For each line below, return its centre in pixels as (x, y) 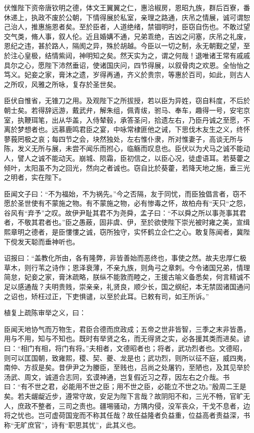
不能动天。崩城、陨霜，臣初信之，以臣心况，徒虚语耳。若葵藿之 (147, 158)
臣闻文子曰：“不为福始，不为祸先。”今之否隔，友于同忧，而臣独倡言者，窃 (122, 193)
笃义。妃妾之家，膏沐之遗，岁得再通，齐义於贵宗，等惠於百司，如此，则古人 (127, 75)
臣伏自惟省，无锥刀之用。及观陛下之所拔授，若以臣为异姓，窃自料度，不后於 (127, 100)
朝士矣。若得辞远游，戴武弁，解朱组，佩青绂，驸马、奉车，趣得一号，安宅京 (127, 110)
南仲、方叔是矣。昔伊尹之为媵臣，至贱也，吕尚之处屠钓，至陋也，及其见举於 (127, 367)
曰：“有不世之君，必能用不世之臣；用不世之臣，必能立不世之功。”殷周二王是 (125, 386)
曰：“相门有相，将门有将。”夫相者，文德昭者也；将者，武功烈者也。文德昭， (125, 348)
